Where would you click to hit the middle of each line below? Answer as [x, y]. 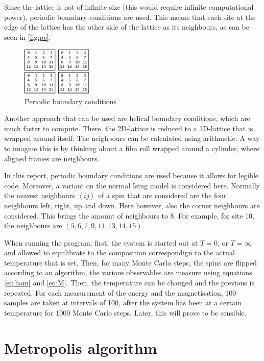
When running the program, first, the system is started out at [101, 242]
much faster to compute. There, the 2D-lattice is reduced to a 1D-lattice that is [129, 128]
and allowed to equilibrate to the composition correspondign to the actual [119, 252]
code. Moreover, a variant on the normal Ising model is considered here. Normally [132, 185]
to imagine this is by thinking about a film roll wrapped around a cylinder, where [132, 148]
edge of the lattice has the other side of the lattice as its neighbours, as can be [127, 27]
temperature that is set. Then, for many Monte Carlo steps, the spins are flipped [130, 262]
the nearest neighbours [40, 195]
